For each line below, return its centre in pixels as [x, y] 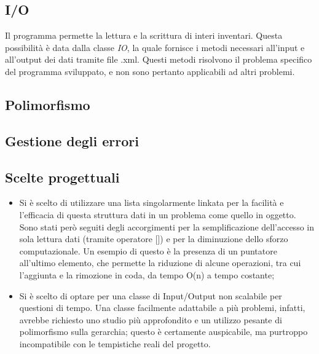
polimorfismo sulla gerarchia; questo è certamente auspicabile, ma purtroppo [163, 332]
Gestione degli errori [72, 140]
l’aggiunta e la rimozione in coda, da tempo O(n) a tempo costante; [147, 274]
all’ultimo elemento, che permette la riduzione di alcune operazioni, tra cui [160, 263]
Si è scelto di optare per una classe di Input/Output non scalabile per [151, 295]
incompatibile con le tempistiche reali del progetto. [115, 343]
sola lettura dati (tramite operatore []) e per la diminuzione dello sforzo [154, 239]
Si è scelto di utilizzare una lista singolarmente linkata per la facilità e [152, 203]
